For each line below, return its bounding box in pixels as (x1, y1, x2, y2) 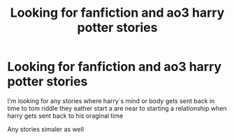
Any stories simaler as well (7, 125, 85, 133)
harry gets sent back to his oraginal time (7, 111, 124, 120)
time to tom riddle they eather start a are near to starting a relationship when (7, 104, 227, 112)
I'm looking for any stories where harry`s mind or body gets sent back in (7, 96, 215, 105)
